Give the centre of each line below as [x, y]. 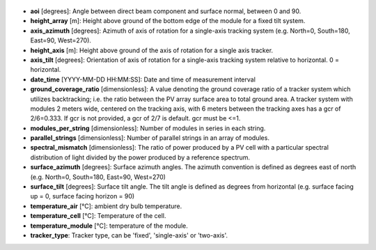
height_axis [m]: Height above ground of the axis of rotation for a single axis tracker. [152, 50]
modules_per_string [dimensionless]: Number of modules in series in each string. [148, 128]
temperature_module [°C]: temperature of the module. [109, 226]
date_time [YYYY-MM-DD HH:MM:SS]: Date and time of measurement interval [143, 79]
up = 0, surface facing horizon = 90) [83, 196]
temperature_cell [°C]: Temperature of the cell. [98, 216]
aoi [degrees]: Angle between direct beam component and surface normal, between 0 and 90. [166, 11]
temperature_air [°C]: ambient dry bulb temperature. [106, 206]
